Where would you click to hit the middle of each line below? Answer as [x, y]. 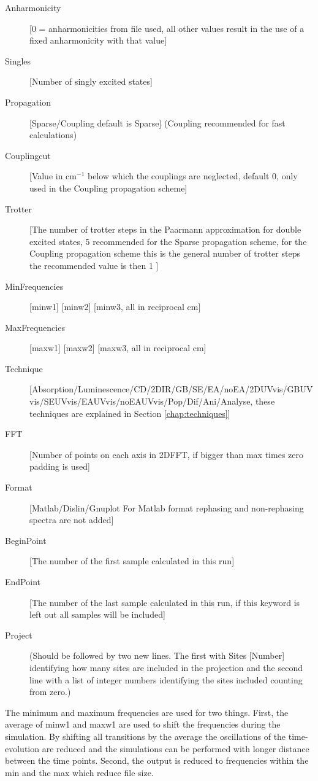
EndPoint [23, 581]
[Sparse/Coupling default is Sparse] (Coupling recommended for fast [157, 122]
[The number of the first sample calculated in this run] [132, 561]
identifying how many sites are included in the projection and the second [166, 667]
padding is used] [60, 466]
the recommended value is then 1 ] [94, 265]
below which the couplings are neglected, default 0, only [192, 176]
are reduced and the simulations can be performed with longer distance [176, 748]
